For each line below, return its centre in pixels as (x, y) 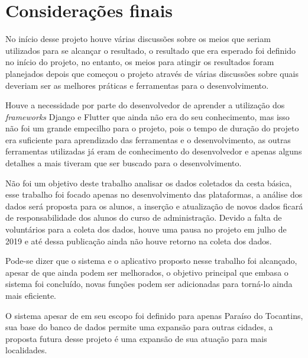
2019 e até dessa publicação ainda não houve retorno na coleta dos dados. (139, 241)
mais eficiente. (31, 295)
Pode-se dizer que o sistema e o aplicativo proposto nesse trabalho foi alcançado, (151, 261)
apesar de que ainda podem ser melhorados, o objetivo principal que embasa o (147, 272)
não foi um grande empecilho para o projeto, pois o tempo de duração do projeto (152, 128)
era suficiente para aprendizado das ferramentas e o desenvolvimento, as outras (148, 139)
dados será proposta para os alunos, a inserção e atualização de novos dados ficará (154, 206)
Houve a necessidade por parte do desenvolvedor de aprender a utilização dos (145, 105)
